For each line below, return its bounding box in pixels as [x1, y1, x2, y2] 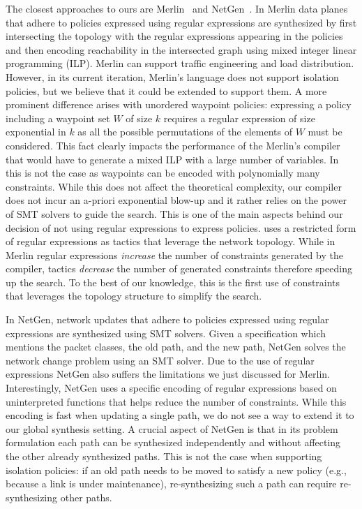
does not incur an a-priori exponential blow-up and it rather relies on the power [6, 193, 347, 207]
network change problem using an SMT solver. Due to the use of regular [6, 353, 315, 367]
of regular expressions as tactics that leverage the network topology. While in [6, 234, 335, 249]
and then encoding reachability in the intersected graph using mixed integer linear [6, 42, 357, 57]
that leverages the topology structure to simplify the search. [6, 288, 262, 303]
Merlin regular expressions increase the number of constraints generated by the [6, 247, 343, 262]
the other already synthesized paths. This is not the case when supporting [6, 449, 322, 463]
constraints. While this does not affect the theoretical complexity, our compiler [6, 179, 342, 193]
